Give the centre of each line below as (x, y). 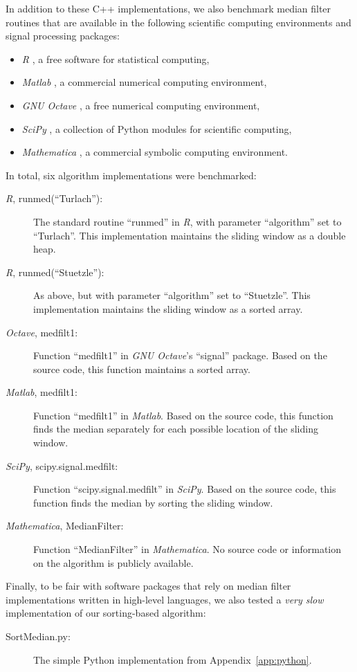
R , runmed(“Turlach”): (54, 198)
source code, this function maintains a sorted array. (142, 369)
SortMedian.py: (38, 636)
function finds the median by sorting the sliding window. (153, 502)
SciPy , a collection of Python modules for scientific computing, (157, 128)
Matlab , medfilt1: (42, 392)
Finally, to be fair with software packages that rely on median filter (148, 586)
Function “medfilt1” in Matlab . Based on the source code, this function (183, 415)
